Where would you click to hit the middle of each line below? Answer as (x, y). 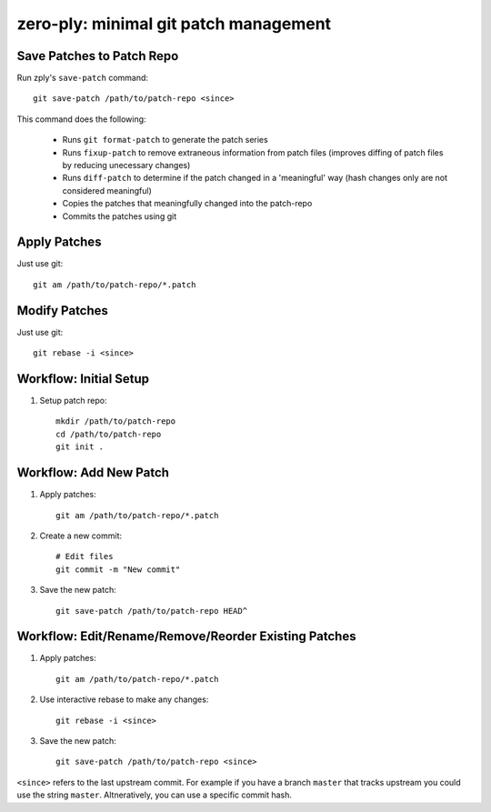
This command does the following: (81, 119)
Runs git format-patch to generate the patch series (165, 140)
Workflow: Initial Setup (83, 379)
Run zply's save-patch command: (83, 78)
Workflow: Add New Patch (93, 473)
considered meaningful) (107, 190)
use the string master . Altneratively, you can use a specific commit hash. (155, 795)
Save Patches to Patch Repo (98, 56)
